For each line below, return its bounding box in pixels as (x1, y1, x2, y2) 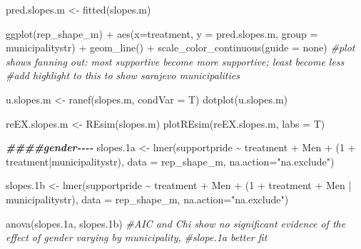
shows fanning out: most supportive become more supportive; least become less (6, 54, 345, 68)
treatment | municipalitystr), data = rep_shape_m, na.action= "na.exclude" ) (6, 153, 335, 168)
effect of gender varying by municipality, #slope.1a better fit (6, 230, 268, 245)
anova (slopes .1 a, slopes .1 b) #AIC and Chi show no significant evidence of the (6, 215, 346, 230)
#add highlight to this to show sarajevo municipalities (6, 68, 240, 83)
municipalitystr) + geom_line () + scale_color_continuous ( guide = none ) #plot (6, 40, 355, 55)
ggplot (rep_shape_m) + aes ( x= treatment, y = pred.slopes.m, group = (6, 26, 318, 41)
